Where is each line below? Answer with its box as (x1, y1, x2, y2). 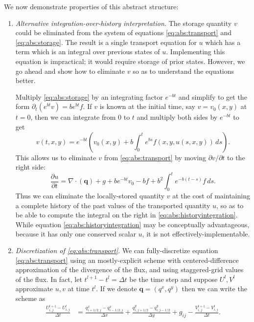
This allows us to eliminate (15, 152, 96, 162)
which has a (205, 37, 241, 47)
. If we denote (96, 283, 137, 294)
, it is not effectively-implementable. (142, 229, 250, 239)
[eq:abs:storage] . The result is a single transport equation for (15, 37, 197, 47)
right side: (15, 162, 46, 172)
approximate (15, 283, 53, 294)
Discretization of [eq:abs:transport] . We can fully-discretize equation (15, 245, 218, 255)
